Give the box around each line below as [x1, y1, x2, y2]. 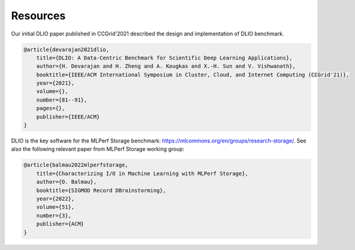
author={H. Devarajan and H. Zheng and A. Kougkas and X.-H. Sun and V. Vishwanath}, [36, 63, 296, 70]
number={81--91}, [36, 96, 88, 103]
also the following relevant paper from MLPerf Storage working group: [11, 145, 185, 153]
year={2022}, [36, 195, 75, 202]
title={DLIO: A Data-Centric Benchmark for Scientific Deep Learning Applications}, [36, 54, 293, 61]
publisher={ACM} [36, 221, 84, 228]
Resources [11, 9, 66, 22]
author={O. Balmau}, [36, 178, 97, 186]
